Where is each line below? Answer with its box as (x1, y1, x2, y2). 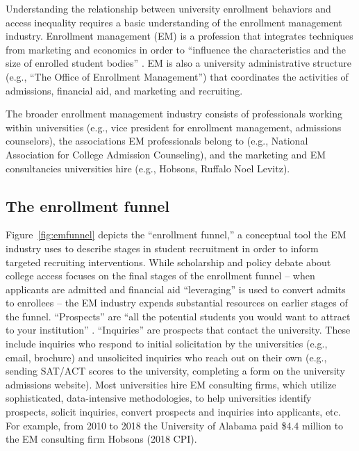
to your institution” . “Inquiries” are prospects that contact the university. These (6, 322, 351, 337)
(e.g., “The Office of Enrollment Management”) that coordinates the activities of (6, 69, 349, 83)
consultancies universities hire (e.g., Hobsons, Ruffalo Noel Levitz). (6, 161, 290, 175)
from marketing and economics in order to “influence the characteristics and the (6, 42, 347, 56)
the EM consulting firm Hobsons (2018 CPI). (6, 432, 197, 446)
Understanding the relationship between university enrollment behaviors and (6, 1, 331, 15)
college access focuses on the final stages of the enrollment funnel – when (6, 268, 315, 283)
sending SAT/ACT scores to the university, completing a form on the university (6, 363, 345, 378)
